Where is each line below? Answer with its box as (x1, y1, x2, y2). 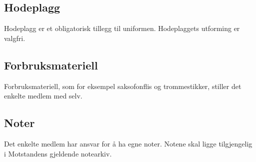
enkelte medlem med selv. (4, 90, 82, 101)
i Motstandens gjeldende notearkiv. (4, 148, 112, 158)
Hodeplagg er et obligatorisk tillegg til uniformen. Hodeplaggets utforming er (4, 23, 240, 33)
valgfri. (4, 32, 25, 43)
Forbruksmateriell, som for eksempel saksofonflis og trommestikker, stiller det (4, 80, 241, 91)
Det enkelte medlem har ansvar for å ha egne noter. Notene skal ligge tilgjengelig (4, 138, 252, 148)
